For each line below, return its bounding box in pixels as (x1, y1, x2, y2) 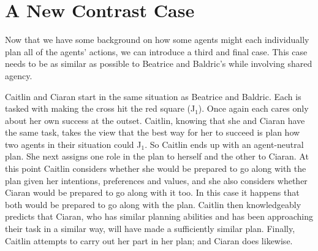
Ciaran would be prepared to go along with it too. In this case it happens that (5, 186, 300, 199)
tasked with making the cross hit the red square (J (5, 102, 195, 115)
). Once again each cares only (198, 102, 309, 115)
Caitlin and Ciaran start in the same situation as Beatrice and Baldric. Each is (5, 90, 301, 102)
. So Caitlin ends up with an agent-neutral (145, 137, 304, 150)
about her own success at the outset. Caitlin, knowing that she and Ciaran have (5, 114, 305, 126)
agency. (5, 69, 32, 82)
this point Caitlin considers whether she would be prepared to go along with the (5, 162, 306, 175)
